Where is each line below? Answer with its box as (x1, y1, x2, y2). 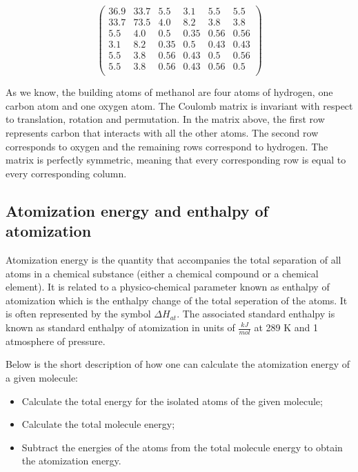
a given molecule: (6, 371, 78, 385)
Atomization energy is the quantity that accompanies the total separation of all (6, 253, 341, 267)
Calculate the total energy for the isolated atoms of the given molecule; (21, 393, 323, 408)
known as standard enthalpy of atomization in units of (6, 320, 235, 334)
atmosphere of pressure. (6, 333, 106, 348)
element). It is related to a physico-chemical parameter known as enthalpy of (6, 279, 330, 294)
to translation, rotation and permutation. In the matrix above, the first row (6, 112, 325, 126)
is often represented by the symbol (6, 306, 151, 321)
